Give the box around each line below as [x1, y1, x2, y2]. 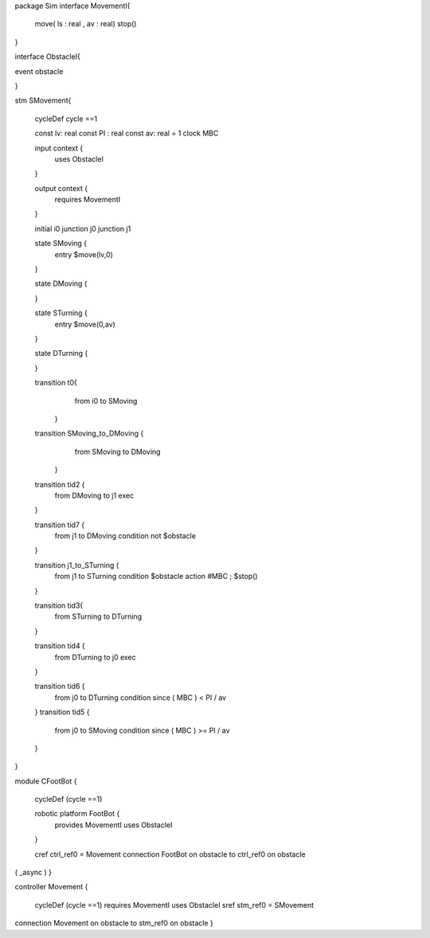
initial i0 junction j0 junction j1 [34, 224, 131, 233]
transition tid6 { [34, 682, 85, 691]
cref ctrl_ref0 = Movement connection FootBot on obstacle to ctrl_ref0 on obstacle [34, 849, 306, 859]
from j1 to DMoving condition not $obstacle [54, 531, 197, 541]
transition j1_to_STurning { [34, 560, 119, 569]
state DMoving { [34, 279, 88, 288]
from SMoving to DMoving [74, 447, 161, 456]
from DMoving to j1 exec [54, 490, 135, 500]
